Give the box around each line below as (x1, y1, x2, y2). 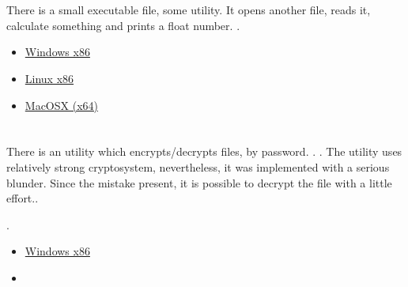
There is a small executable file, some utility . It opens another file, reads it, (6, 2, 371, 18)
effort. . (6, 190, 39, 206)
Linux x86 (25, 70, 74, 86)
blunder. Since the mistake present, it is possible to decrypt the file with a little (6, 174, 392, 191)
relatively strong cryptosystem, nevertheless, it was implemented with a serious (6, 158, 390, 175)
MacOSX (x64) (25, 96, 98, 113)
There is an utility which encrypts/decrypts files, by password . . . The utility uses (6, 143, 402, 160)
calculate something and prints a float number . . (6, 17, 240, 33)
